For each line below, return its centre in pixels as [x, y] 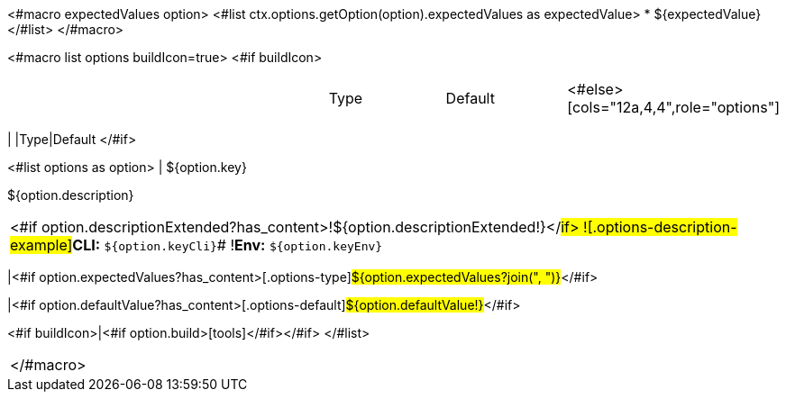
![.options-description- [660, 227]
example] [41, 245]
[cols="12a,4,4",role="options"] [673, 107]
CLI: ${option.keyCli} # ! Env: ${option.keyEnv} [228, 245]
